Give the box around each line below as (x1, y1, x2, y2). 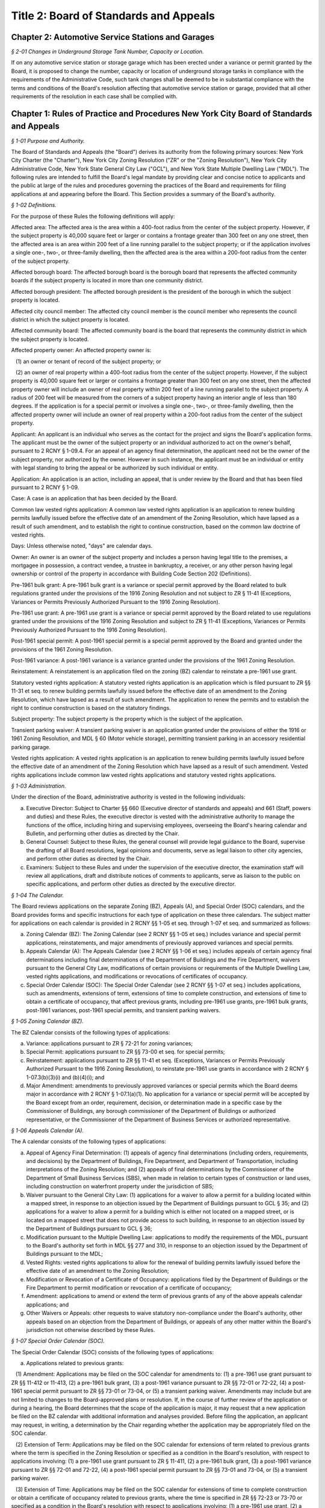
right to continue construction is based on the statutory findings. (11, 704, 171, 711)
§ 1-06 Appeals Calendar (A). (11, 1127, 84, 1134)
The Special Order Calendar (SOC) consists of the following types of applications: (11, 1348, 214, 1355)
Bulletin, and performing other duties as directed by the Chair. (26, 830, 180, 837)
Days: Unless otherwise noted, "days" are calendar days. (11, 542, 153, 550)
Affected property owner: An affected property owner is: (11, 347, 152, 354)
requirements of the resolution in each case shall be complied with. (11, 93, 178, 100)
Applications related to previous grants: (26, 1360, 124, 1367)
